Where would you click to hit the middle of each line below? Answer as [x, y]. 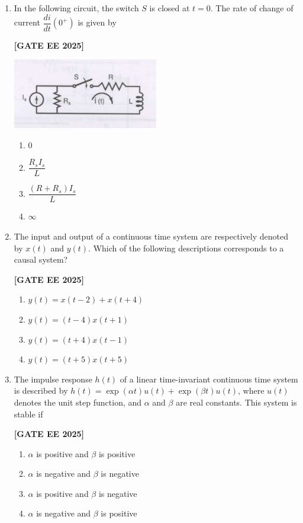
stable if [28, 414]
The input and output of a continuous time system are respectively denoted [151, 236]
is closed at [170, 8]
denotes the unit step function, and [78, 402]
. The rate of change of [252, 8]
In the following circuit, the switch [76, 8]
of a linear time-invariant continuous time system [209, 379]
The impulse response [53, 379]
